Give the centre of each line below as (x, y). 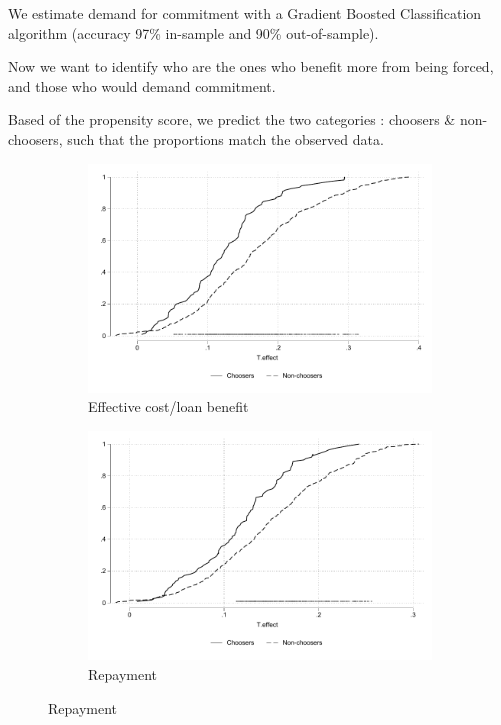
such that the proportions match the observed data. (225, 138)
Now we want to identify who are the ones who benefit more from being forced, (251, 66)
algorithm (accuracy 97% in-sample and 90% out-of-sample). (193, 32)
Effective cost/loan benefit (168, 406)
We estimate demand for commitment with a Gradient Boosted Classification (245, 13)
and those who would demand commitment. (142, 85)
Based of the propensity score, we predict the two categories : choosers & (232, 119)
